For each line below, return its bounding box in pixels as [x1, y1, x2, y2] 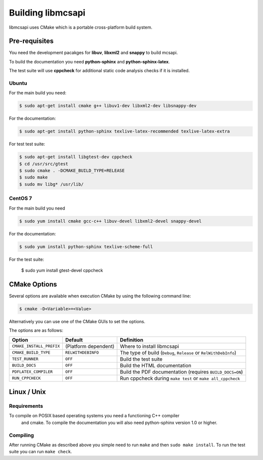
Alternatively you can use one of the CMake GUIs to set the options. [9, 318, 146, 324]
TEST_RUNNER [12, 356, 38, 362]
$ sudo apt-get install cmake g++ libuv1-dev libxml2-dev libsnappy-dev [19, 103, 197, 109]
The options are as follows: [9, 327, 63, 333]
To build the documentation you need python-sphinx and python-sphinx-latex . [9, 58, 170, 64]
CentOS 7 [9, 195, 32, 202]
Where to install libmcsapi [120, 343, 179, 349]
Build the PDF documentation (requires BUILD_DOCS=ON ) [120, 368, 243, 375]
